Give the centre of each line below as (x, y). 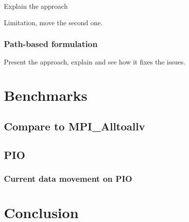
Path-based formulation (51, 44)
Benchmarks (46, 95)
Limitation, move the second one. (53, 22)
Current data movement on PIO (68, 178)
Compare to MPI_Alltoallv (75, 126)
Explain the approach (36, 6)
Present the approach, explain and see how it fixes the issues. (95, 62)
